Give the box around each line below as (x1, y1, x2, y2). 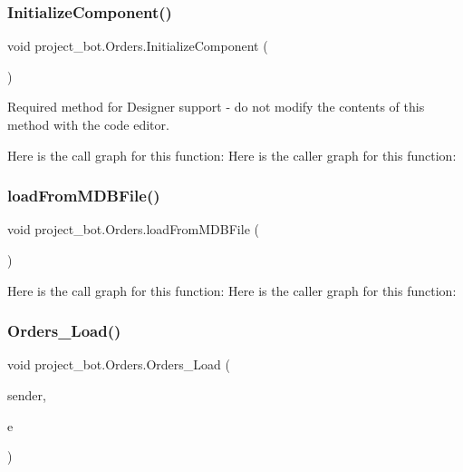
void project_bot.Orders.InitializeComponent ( (7, 36, 268, 55)
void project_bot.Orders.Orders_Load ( (7, 355, 230, 374)
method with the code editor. (7, 115, 169, 133)
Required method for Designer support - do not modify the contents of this (7, 97, 425, 116)
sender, (7, 386, 46, 404)
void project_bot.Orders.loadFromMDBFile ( (7, 220, 259, 239)
